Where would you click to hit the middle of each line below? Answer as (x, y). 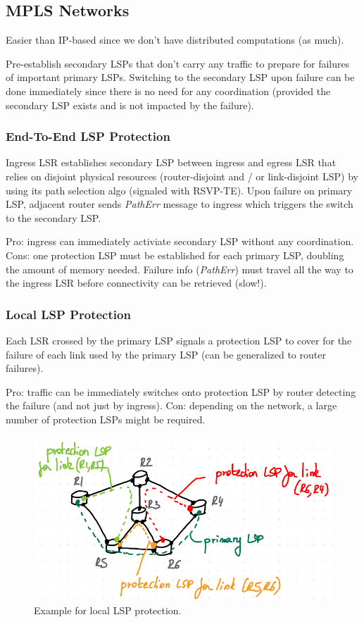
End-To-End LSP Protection (88, 136)
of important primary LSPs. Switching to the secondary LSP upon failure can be (180, 77)
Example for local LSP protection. (108, 610)
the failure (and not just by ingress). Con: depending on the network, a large (171, 405)
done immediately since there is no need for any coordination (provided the (168, 91)
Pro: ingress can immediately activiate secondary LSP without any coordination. (180, 241)
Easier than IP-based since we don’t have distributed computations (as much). (175, 40)
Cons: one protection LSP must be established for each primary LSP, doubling (175, 255)
